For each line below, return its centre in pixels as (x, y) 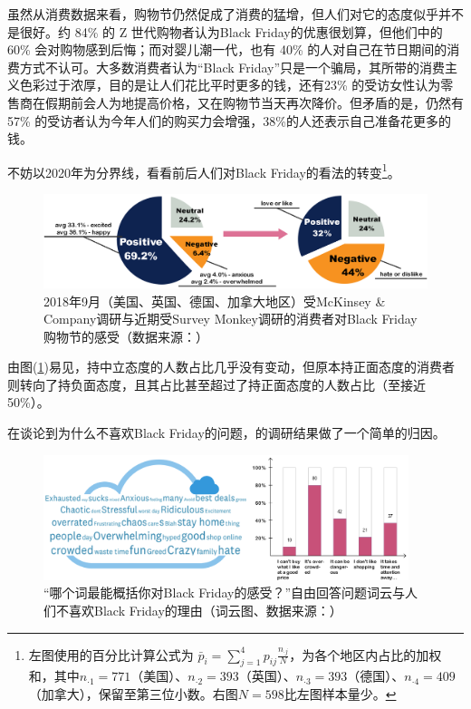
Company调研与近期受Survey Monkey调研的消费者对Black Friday (231, 319)
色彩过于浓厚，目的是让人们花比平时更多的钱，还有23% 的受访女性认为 (230, 85)
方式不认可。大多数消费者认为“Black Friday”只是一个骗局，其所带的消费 (232, 67)
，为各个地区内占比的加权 (365, 654)
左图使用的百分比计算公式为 (111, 654)
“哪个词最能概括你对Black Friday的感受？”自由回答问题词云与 (225, 592)
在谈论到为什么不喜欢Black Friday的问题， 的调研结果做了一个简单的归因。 (226, 433)
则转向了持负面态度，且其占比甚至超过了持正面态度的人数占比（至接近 (216, 384)
